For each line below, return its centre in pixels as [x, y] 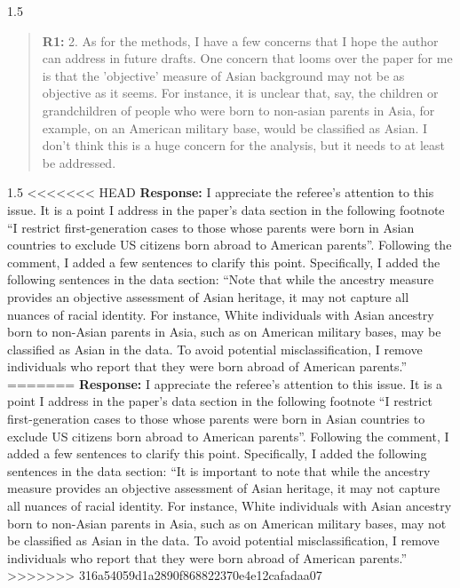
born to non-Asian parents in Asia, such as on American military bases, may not [227, 523]
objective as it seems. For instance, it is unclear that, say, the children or [240, 93]
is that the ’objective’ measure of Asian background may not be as [223, 75]
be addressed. [79, 162]
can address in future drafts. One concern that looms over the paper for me [247, 58]
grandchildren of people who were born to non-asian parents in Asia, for [238, 110]
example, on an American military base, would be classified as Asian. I [235, 127]
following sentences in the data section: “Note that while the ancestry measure [221, 279]
